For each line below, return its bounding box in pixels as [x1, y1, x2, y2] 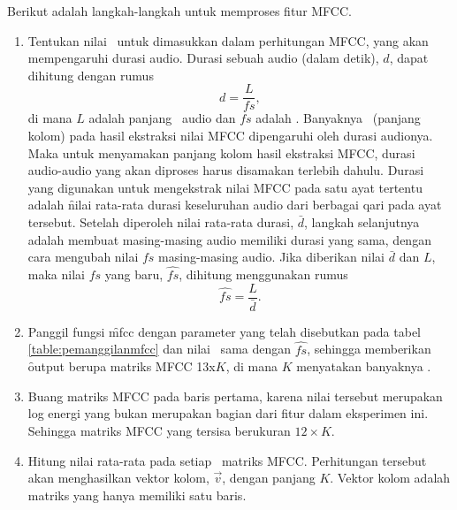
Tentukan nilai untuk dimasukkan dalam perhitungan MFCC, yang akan [27, 31, 429, 49]
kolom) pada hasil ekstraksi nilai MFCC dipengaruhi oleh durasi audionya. [27, 126, 433, 145]
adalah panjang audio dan [88, 109, 236, 127]
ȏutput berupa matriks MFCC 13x [27, 357, 216, 376]
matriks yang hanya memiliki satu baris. [27, 485, 247, 504]
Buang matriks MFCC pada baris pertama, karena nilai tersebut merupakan [27, 386, 443, 405]
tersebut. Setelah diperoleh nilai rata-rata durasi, [27, 213, 294, 231]
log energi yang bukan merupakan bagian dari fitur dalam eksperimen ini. [27, 404, 429, 422]
